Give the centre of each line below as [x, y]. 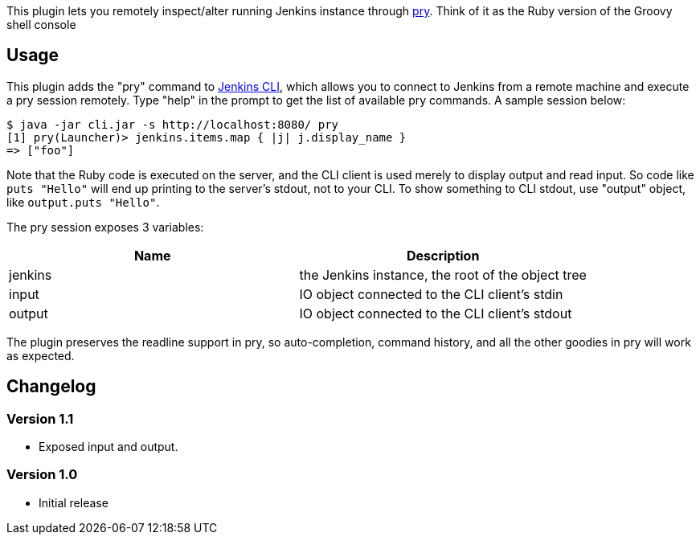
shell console [41, 25]
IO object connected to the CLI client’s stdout [436, 313]
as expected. [41, 355]
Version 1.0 [42, 475]
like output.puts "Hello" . [83, 202]
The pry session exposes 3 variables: [105, 227]
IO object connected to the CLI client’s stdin [431, 294]
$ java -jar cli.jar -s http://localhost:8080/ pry [173, 124]
